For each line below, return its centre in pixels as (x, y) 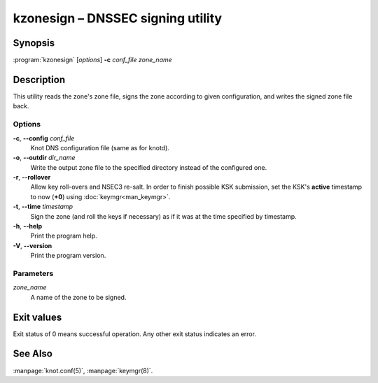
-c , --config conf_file (44, 138)
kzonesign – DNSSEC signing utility (118, 18)
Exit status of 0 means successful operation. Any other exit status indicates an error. (135, 334)
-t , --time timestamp (43, 207)
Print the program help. (64, 236)
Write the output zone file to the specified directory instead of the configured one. (149, 167)
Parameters (33, 273)
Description (39, 79)
